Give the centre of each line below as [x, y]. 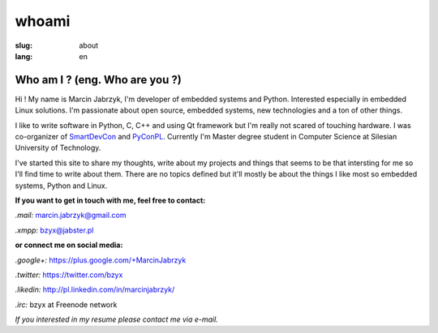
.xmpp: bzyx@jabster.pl [54, 230]
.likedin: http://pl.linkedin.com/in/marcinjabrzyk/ [95, 290]
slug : [24, 45]
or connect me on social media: [69, 245]
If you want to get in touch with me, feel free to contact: [110, 200]
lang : [24, 56]
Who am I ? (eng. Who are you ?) [98, 80]
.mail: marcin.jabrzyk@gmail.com [71, 216]
